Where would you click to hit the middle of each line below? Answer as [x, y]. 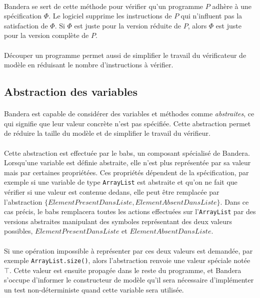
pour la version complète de [46, 35]
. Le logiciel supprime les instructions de [110, 16]
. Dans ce [234, 201]
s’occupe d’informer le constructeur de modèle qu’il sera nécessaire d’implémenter [129, 280]
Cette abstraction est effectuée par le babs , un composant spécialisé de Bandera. [127, 152]
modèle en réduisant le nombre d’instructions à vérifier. [89, 65]
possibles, [18, 231]
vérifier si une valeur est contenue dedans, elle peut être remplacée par [112, 191]
